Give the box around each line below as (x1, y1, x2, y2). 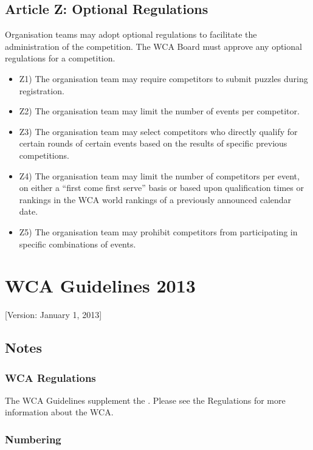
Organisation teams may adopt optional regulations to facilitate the (5, 28, 257, 41)
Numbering (5, 431, 61, 446)
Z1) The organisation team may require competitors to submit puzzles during (19, 72, 308, 85)
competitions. (19, 148, 69, 161)
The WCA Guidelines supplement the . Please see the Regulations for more (5, 393, 286, 406)
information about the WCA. (5, 406, 114, 418)
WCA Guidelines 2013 (5, 273, 196, 298)
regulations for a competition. (5, 52, 115, 64)
